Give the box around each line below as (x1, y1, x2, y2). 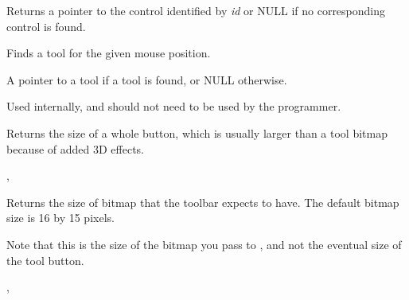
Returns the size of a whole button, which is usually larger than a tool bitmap (6, 124, 388, 141)
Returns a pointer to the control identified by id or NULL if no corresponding (6, 2, 386, 18)
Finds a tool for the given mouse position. (6, 45, 211, 61)
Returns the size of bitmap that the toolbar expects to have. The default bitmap (6, 193, 399, 210)
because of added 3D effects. (6, 140, 144, 157)
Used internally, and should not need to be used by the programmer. (6, 98, 341, 115)
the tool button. (6, 251, 84, 268)
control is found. (6, 18, 86, 34)
